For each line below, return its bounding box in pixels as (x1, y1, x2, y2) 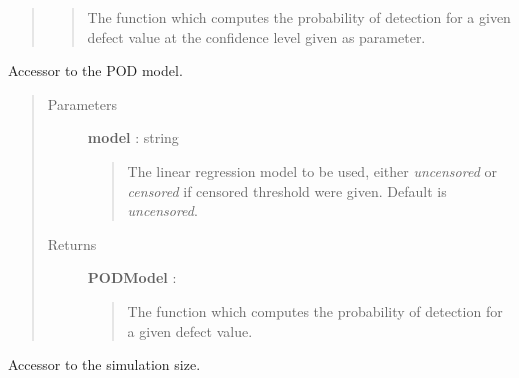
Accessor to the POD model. (8, 60, 183, 81)
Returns (47, 233, 97, 254)
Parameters (47, 93, 117, 114)
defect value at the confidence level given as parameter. (87, 26, 426, 47)
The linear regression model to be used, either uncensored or (127, 160, 497, 181)
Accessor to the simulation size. (8, 354, 201, 375)
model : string (87, 127, 179, 148)
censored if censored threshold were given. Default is (127, 180, 447, 201)
